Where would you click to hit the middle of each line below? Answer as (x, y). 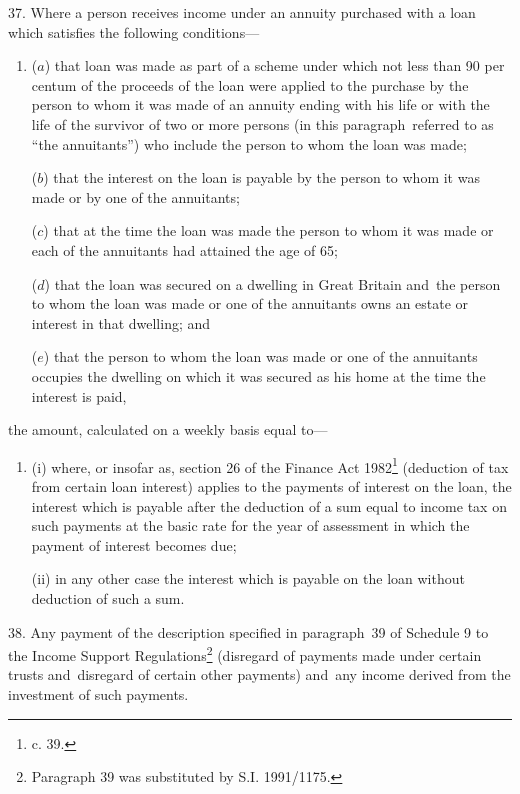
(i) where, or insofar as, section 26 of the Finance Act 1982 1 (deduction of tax (270, 465)
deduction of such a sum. (108, 597)
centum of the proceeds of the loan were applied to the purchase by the (250, 84)
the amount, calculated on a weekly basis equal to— (168, 429)
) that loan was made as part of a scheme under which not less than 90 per (274, 65)
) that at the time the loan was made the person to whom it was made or (268, 230)
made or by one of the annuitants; (135, 196)
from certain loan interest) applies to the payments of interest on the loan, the (271, 485)
